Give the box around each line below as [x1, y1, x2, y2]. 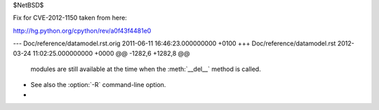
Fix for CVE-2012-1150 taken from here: [13, 14, 128, 22]
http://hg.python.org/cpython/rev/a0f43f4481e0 [13, 26, 152, 35]
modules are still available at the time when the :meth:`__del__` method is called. [30, 65, 261, 73]
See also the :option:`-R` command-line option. [30, 81, 166, 89]
